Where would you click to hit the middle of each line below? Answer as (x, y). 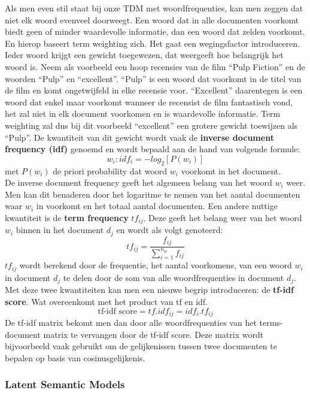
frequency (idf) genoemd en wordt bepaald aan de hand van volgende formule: (153, 149)
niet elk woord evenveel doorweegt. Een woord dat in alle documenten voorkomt (152, 19)
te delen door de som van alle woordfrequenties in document (174, 277)
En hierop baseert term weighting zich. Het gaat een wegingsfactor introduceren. (152, 43)
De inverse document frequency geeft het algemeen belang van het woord (139, 182)
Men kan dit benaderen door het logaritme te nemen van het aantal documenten (153, 194)
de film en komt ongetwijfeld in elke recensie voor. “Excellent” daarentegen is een (154, 90)
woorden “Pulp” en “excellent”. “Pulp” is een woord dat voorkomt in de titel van (153, 78)
